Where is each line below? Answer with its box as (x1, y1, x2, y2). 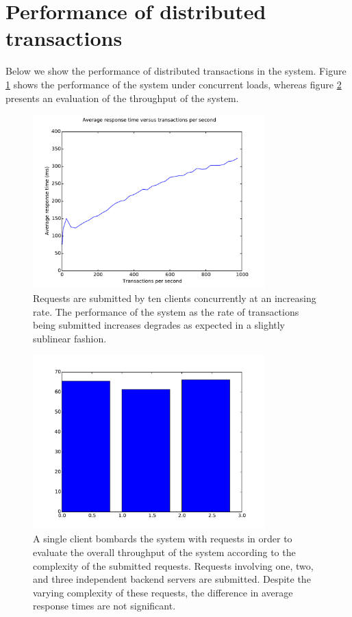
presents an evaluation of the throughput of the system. (5, 90, 239, 105)
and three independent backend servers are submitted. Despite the (33, 572, 311, 586)
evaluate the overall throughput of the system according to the (33, 545, 296, 559)
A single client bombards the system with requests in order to (33, 531, 292, 546)
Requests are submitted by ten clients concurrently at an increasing (33, 291, 316, 305)
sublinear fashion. (33, 331, 107, 345)
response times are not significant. (33, 599, 176, 613)
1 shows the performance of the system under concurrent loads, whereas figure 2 (5, 77, 342, 91)
